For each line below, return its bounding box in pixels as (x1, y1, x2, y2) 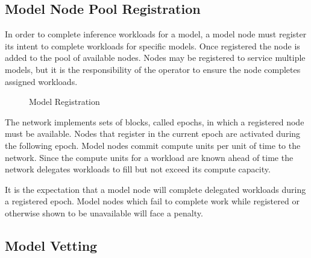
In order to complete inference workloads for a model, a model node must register (5, 28, 307, 40)
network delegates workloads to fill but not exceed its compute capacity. (5, 163, 271, 175)
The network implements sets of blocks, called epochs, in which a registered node (5, 115, 304, 128)
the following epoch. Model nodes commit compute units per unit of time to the (5, 139, 301, 151)
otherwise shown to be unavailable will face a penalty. (5, 206, 203, 219)
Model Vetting (5, 236, 98, 254)
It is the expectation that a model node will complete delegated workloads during (5, 183, 306, 195)
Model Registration (29, 95, 100, 108)
